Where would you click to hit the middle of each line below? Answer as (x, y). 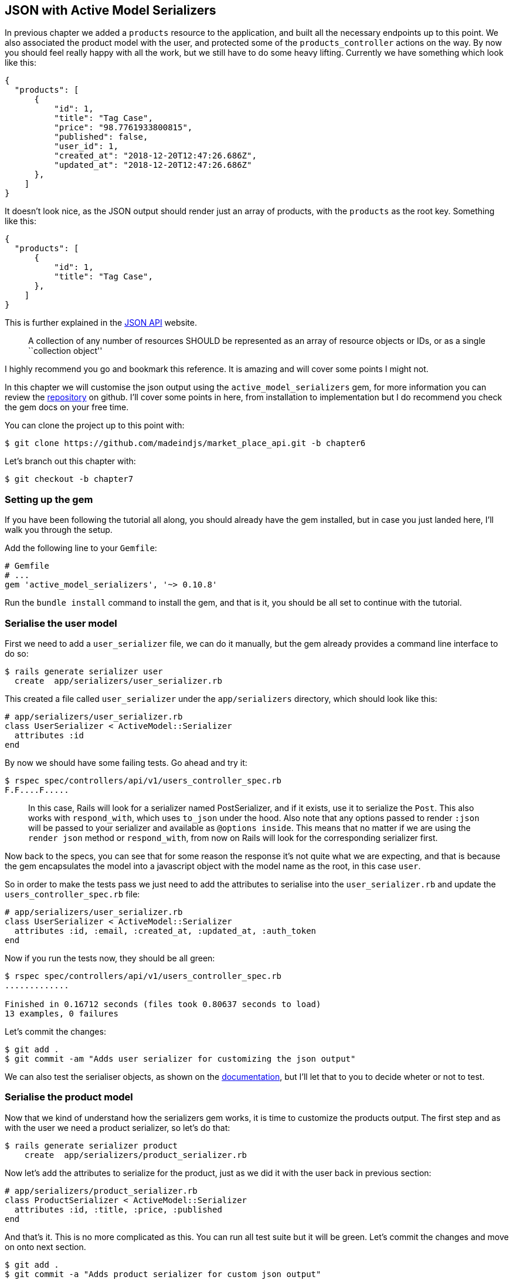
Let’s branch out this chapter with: (70, 461)
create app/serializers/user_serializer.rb (118, 680)
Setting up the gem (49, 499)
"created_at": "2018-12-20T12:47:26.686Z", (155, 156)
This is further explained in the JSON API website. (101, 323)
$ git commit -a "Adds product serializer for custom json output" (163, 1274)
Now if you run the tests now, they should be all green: (110, 958)
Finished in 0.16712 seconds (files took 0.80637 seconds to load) (163, 1004)
